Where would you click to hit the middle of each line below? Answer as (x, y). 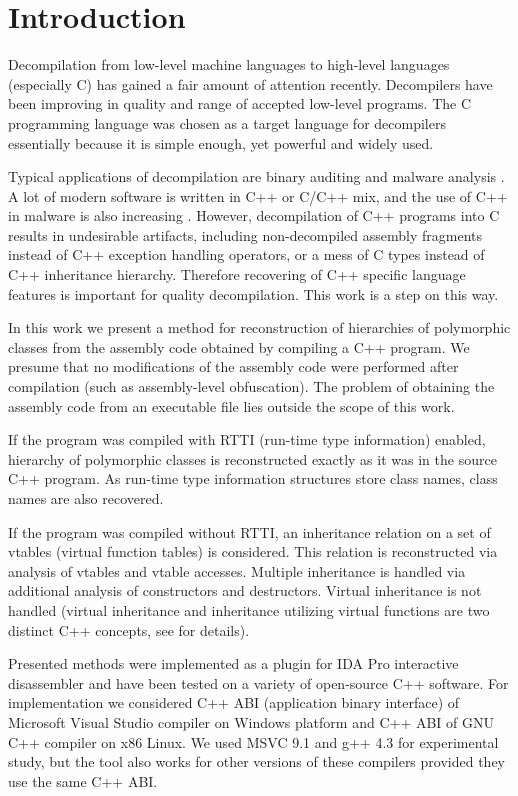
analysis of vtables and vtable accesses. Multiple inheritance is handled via (237, 570)
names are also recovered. (86, 498)
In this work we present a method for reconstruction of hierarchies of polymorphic (259, 327)
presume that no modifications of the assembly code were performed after (233, 366)
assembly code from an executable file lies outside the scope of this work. (231, 405)
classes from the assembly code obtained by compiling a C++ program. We (239, 346)
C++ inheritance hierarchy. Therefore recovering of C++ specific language (237, 274)
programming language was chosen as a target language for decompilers (227, 122)
